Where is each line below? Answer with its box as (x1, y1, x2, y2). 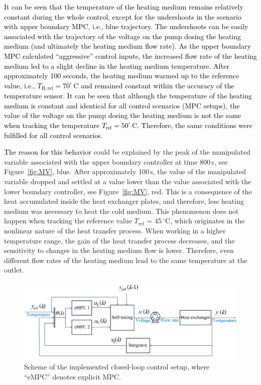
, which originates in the (170, 215, 245, 226)
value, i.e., (4, 80, 35, 90)
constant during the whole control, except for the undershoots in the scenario (4, 11, 242, 22)
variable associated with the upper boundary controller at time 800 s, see (4, 156, 228, 167)
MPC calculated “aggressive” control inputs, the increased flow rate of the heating (4, 50, 257, 61)
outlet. (4, 265, 24, 275)
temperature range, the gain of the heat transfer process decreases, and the (4, 235, 235, 245)
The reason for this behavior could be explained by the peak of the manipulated (4, 147, 250, 157)
